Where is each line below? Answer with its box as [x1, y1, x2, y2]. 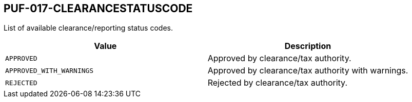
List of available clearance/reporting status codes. [4, 23, 173, 33]
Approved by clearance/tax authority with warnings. [207, 65, 408, 76]
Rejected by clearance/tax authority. [207, 78, 348, 88]
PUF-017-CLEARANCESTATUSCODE [4, 2, 193, 15]
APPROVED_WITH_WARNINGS [5, 66, 94, 74]
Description [284, 41, 331, 52]
